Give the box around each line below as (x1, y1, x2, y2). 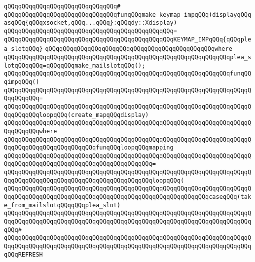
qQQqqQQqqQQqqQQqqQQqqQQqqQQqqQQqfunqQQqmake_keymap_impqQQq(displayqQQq (4, 11, 252, 18)
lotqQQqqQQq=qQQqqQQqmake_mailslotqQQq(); (4, 62, 146, 69)
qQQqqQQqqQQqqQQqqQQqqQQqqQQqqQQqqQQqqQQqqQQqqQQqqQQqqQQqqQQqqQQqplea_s (4, 53, 252, 61)
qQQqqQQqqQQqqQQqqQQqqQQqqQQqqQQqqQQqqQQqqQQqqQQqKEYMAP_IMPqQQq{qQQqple (4, 36, 252, 43)
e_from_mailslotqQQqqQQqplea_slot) (4, 201, 121, 209)
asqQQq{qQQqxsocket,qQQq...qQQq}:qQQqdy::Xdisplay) (4, 19, 177, 27)
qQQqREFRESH (4, 251, 43, 258)
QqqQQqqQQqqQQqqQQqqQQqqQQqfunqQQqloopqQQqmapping (4, 144, 174, 151)
